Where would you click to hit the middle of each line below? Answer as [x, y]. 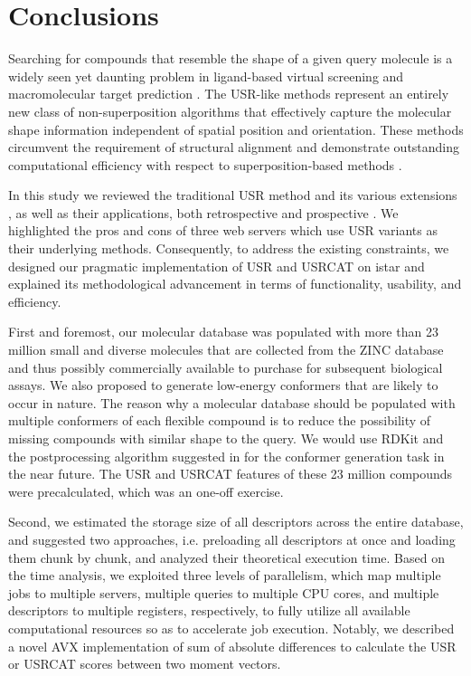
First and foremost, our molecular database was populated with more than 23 [223, 332]
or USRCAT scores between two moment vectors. [145, 664]
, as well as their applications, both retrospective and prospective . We [203, 212]
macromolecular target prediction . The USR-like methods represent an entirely [229, 94]
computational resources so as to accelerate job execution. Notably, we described [231, 628]
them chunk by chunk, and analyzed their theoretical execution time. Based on [226, 557]
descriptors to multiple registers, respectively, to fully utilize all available [209, 610]
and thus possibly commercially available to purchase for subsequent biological [226, 367]
